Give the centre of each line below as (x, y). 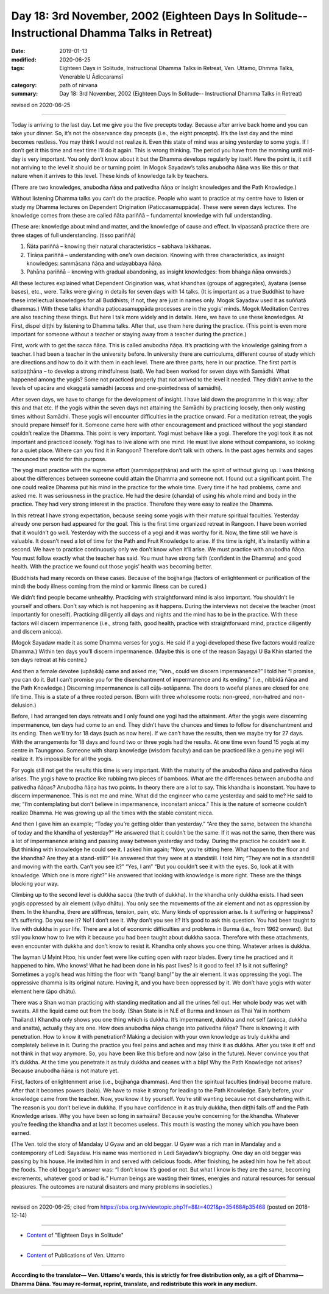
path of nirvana (78, 85)
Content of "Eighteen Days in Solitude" (75, 1235)
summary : (25, 94)
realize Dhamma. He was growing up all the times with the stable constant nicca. (112, 813)
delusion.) (24, 705)
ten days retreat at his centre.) (49, 660)
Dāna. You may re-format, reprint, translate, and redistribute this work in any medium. (147, 1284)
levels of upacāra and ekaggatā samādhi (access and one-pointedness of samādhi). (117, 388)
